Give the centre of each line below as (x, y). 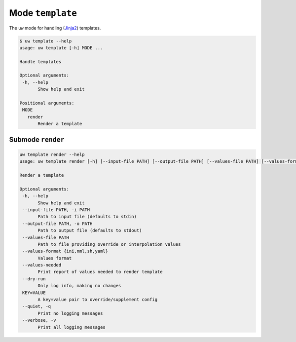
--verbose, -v (39, 320)
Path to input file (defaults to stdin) (87, 217)
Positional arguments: (47, 103)
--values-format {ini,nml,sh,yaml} (65, 251)
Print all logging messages (72, 327)
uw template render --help (52, 154)
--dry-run (34, 279)
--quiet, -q (37, 306)
